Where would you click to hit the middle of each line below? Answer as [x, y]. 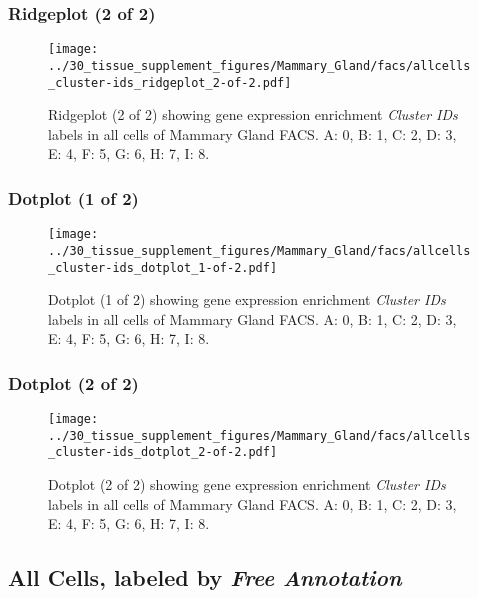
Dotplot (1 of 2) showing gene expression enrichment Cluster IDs [247, 299]
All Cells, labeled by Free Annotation [205, 577]
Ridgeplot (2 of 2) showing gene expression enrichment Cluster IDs [253, 114]
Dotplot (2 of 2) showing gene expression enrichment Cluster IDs [247, 484]
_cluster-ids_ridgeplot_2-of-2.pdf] [170, 82]
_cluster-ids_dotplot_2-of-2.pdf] [163, 452]
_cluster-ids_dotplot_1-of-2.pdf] [163, 267]
